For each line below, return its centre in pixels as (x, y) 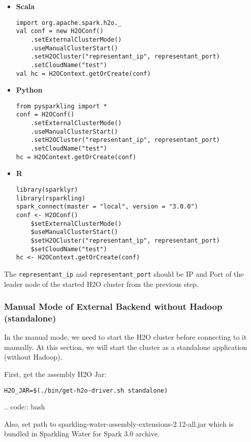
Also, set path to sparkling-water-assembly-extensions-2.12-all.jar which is (119, 423)
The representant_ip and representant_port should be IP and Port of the (124, 273)
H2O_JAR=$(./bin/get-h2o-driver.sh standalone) (86, 390)
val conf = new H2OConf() (60, 31)
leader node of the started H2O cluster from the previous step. (101, 284)
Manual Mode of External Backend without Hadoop (113, 306)
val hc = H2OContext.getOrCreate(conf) (83, 73)
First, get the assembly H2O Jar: (55, 374)
